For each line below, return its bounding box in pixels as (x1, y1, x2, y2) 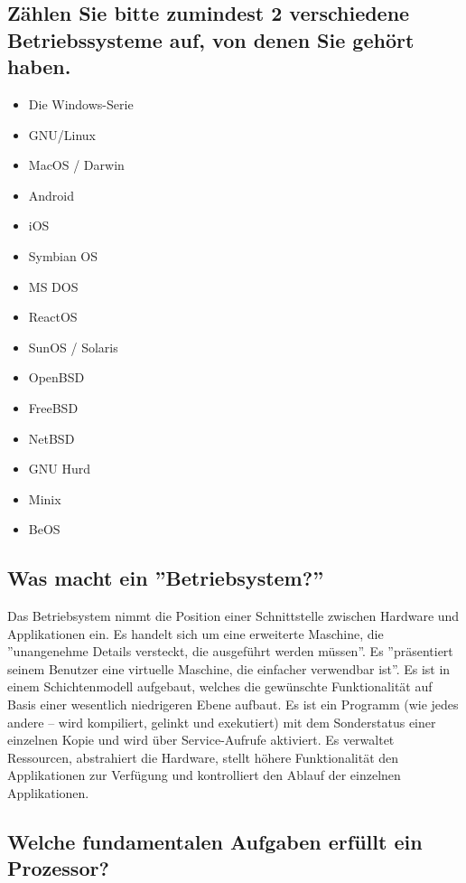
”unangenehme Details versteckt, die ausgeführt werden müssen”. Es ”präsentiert (7, 642, 453, 661)
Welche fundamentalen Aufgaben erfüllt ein (7, 828, 423, 856)
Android (28, 185, 75, 204)
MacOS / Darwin (28, 155, 125, 174)
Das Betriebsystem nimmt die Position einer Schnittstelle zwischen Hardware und (7, 606, 460, 625)
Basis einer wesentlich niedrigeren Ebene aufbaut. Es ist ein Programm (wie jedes (7, 695, 459, 714)
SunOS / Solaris (28, 337, 118, 356)
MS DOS (28, 277, 79, 296)
